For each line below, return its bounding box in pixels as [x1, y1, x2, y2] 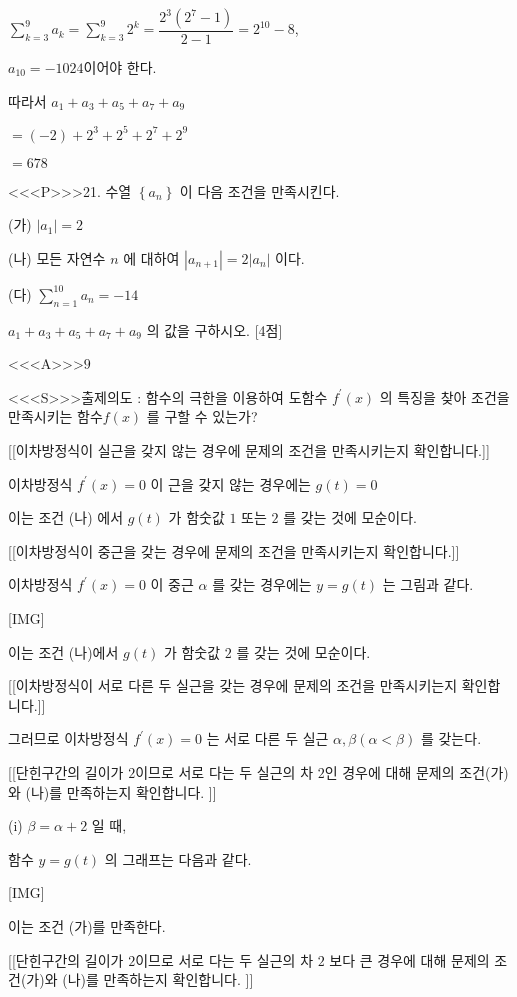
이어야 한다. [83, 57, 157, 78]
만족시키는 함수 [8, 406, 103, 427]
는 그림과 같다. [382, 574, 474, 595]
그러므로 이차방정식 [8, 728, 129, 749]
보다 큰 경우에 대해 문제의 [329, 949, 490, 970]
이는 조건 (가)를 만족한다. [8, 915, 166, 936]
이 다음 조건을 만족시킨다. [179, 180, 340, 201]
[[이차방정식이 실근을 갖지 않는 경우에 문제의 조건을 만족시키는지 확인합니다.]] [8, 440, 490, 461]
